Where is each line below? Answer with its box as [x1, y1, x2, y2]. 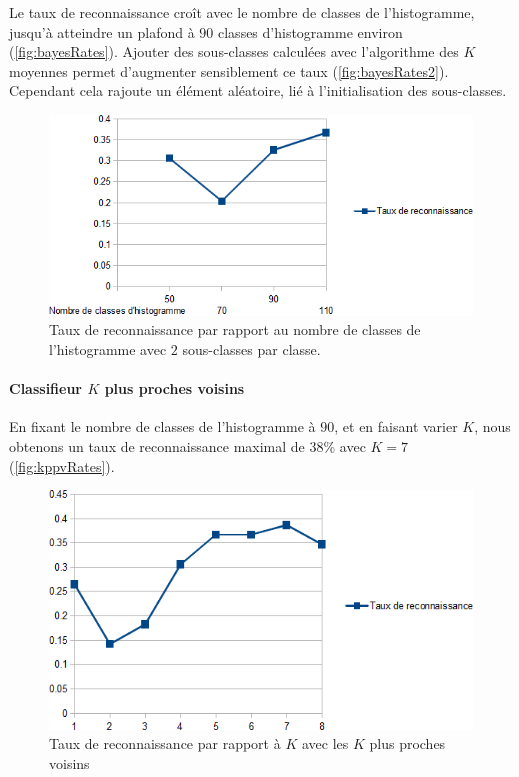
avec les [301, 733, 349, 754]
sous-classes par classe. [182, 339, 321, 360]
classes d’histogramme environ [218, 21, 403, 42]
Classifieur [9, 378, 83, 399]
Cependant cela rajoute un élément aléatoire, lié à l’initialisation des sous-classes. [9, 80, 507, 101]
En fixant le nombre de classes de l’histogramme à [9, 416, 316, 437]
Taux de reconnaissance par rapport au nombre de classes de [49, 319, 421, 340]
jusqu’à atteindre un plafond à [9, 21, 195, 42]
